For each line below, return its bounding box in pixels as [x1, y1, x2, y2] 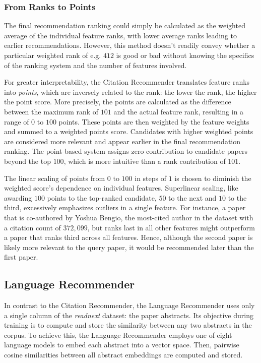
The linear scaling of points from [4, 172, 105, 183]
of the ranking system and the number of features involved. [4, 59, 187, 70]
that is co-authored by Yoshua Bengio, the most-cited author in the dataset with [4, 212, 253, 222]
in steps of [135, 172, 167, 183]
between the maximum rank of [4, 106, 99, 116]
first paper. [4, 252, 38, 262]
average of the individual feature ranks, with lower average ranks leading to [4, 30, 237, 40]
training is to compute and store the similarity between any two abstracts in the [4, 320, 252, 330]
